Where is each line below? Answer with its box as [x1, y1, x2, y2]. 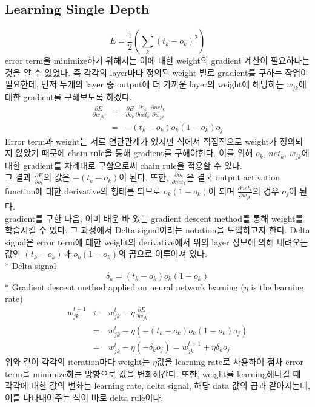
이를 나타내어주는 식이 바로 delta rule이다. [5, 391, 164, 403]
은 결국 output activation [186, 171, 280, 183]
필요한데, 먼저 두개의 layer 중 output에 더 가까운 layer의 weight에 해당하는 [5, 78, 284, 91]
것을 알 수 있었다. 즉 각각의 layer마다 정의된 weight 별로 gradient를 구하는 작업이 [5, 66, 308, 78]
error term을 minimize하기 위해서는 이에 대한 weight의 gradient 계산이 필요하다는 [5, 54, 310, 67]
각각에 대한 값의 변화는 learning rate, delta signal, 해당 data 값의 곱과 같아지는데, [5, 379, 310, 392]
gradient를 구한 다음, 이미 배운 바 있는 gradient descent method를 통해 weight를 [5, 211, 303, 224]
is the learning [251, 280, 304, 293]
